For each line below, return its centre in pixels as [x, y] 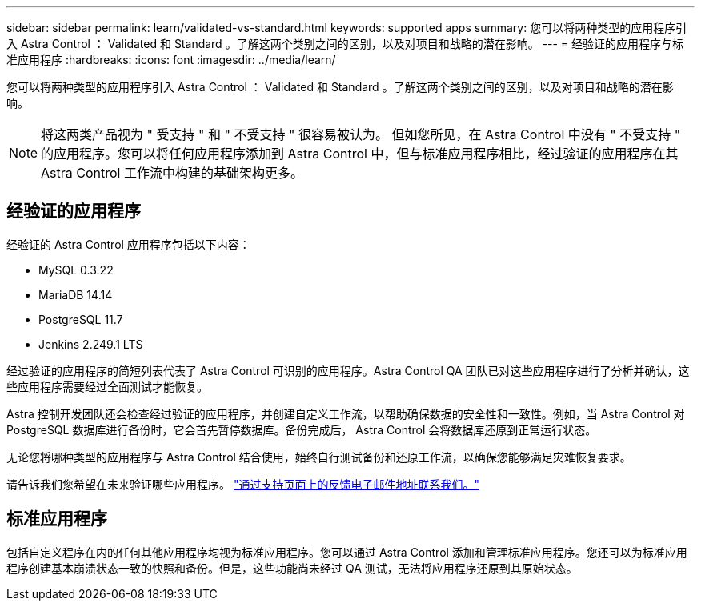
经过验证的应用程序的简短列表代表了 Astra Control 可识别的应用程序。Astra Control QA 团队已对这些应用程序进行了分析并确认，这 [348, 370]
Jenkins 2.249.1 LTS [91, 344]
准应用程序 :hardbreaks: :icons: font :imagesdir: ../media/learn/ [171, 60]
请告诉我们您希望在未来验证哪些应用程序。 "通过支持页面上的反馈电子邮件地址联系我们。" [243, 484]
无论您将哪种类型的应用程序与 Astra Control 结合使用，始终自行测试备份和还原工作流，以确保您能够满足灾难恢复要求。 [319, 457]
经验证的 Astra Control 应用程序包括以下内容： [128, 244]
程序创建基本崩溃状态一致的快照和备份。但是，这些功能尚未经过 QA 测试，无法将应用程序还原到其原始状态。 [292, 568]
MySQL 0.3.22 [76, 270]
